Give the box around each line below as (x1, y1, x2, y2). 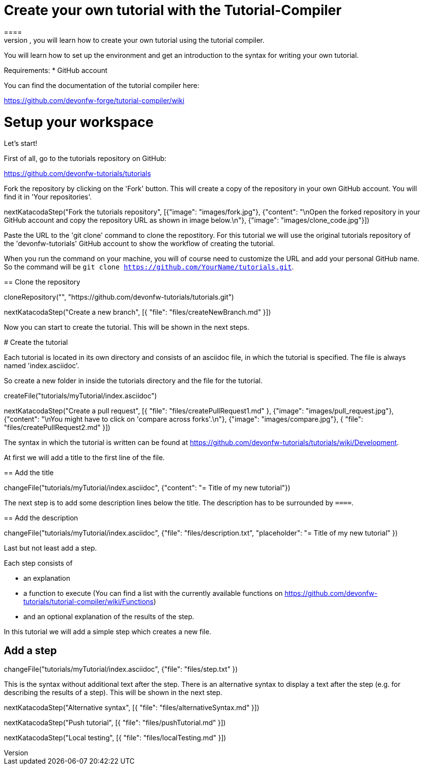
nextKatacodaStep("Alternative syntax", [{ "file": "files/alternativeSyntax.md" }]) (4, 703, 260, 712)
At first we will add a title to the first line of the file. (4, 453, 165, 462)
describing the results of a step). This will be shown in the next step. (4, 688, 223, 697)
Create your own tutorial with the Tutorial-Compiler (4, 2, 342, 18)
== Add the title (4, 468, 54, 477)
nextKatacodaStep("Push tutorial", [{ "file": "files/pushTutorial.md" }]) (4, 718, 226, 727)
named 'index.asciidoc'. (4, 361, 79, 370)
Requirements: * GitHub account (4, 66, 107, 74)
